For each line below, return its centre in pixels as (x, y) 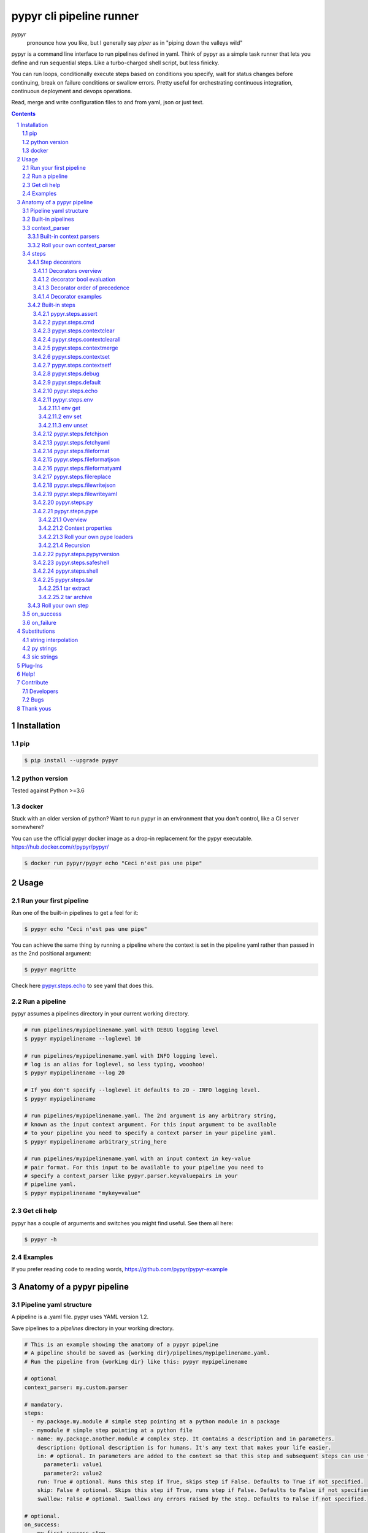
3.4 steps (34, 253)
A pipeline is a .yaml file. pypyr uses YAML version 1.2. (80, 1317)
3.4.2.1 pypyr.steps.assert (65, 313)
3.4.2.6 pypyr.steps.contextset (71, 356)
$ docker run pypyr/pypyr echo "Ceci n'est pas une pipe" (113, 863)
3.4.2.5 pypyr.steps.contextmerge (76, 348)
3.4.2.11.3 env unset (63, 425)
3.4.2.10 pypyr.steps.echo (65, 391)
